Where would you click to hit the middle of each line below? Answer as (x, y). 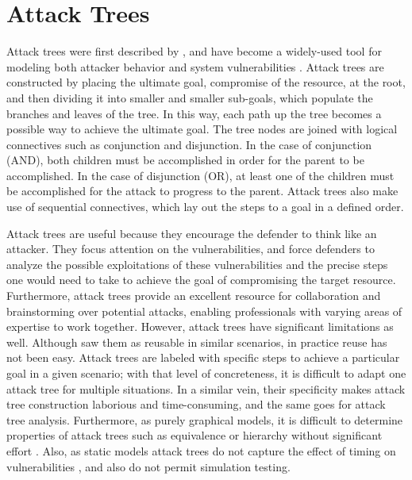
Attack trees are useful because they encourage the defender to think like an (192, 233)
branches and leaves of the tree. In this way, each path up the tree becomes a (194, 113)
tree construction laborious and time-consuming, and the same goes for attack (196, 404)
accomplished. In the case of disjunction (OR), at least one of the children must (200, 175)
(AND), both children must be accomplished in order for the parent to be (185, 160)
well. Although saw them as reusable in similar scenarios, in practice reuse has (197, 342)
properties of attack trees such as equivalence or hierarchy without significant (194, 435)
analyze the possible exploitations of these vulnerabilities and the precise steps (197, 264)
